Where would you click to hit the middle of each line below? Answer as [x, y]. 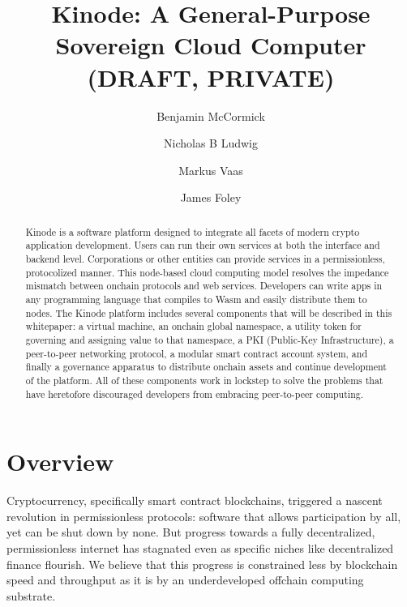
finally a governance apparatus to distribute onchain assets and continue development [206, 367]
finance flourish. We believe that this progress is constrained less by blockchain [202, 564]
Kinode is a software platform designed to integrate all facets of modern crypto [193, 231]
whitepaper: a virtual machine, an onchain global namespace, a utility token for [193, 326]
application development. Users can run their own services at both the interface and [203, 245]
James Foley [211, 197]
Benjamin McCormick [211, 115]
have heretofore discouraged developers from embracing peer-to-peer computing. [195, 393]
